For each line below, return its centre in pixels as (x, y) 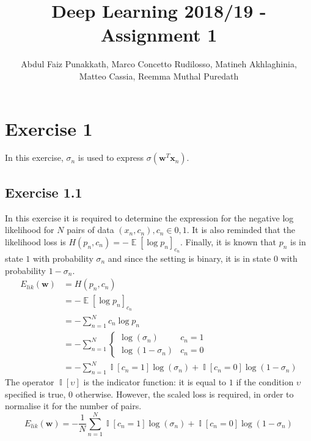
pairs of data (90, 230)
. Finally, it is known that (228, 241)
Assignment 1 (159, 35)
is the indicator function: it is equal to (155, 382)
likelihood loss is (35, 241)
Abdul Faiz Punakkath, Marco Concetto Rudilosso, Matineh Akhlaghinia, (159, 64)
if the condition (265, 382)
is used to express (111, 157)
